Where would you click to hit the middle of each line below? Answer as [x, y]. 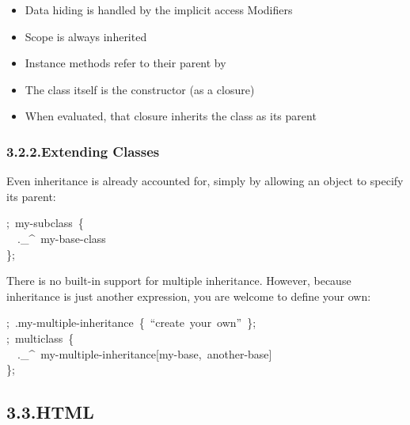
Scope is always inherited [86, 36]
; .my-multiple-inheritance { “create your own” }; [131, 323]
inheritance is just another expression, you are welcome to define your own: [189, 296]
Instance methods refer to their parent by [125, 63]
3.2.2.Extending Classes [83, 151]
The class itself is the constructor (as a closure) [140, 89]
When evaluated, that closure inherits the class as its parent [171, 116]
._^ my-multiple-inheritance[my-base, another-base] [144, 353]
